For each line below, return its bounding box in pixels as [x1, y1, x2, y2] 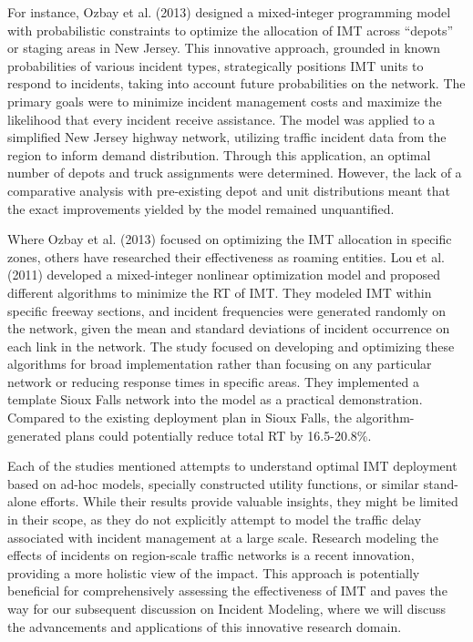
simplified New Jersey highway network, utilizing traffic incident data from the [7, 127, 447, 147]
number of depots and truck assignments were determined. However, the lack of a [7, 163, 462, 182]
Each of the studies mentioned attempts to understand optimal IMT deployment [7, 456, 458, 475]
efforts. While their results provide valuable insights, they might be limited [40, 492, 458, 511]
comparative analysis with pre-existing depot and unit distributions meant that [7, 180, 450, 199]
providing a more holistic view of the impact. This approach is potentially [7, 563, 420, 582]
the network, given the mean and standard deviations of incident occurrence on [7, 319, 450, 338]
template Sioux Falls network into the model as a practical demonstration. [7, 390, 423, 409]
